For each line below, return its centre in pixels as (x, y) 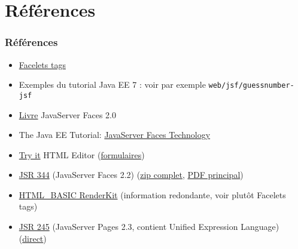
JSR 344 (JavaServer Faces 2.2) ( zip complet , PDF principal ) (131, 175)
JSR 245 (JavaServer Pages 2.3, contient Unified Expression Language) (149, 227)
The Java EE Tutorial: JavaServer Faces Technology (115, 135)
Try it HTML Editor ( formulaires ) (82, 154)
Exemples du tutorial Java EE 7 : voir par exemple (112, 84)
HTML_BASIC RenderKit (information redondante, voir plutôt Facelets (152, 194)
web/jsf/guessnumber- (251, 86)
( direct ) (33, 238)
